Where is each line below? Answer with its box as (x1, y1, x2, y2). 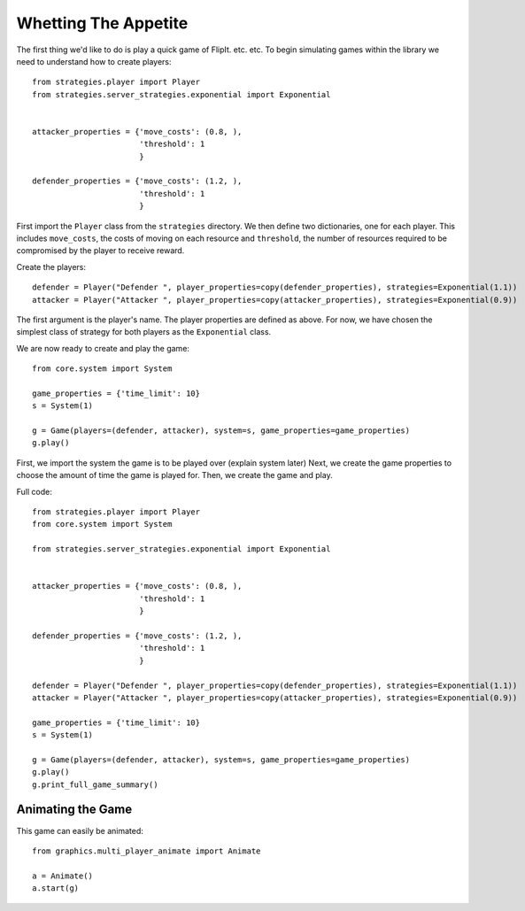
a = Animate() (32, 870, 93, 881)
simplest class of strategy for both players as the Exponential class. (16, 327, 272, 337)
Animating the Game (16, 802, 133, 817)
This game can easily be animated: (16, 825, 143, 836)
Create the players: (16, 261, 86, 272)
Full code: (16, 486, 52, 497)
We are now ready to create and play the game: (16, 343, 190, 353)
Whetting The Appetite (16, 13, 189, 33)
